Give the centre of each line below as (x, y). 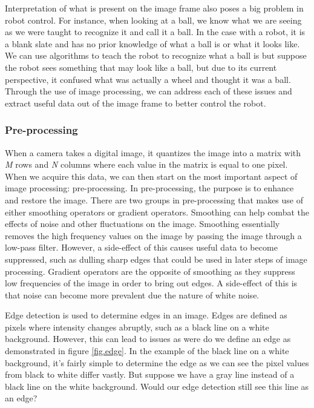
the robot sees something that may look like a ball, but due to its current (141, 67)
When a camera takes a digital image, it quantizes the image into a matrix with (153, 152)
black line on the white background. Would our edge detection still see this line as (157, 386)
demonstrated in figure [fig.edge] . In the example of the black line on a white (147, 351)
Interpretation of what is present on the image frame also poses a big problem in (154, 8)
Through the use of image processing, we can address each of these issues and (149, 91)
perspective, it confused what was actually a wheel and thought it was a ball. (148, 79)
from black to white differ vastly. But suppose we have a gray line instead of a (150, 374)
